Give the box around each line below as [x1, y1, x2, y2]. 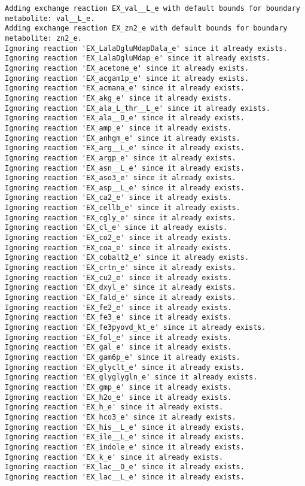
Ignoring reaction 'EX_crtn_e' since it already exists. [5, 263, 236, 272]
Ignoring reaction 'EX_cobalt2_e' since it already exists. [5, 253, 249, 262]
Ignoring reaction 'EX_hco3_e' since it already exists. [5, 412, 236, 421]
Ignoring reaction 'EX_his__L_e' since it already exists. [5, 423, 245, 432]
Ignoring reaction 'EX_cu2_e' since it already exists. [5, 273, 232, 282]
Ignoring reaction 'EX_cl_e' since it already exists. [5, 223, 228, 232]
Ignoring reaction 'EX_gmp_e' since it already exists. [5, 382, 232, 391]
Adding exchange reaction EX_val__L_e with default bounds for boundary [5, 4, 300, 13]
